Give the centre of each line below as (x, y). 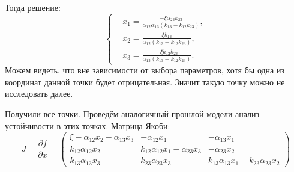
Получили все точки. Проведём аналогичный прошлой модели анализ (132, 114)
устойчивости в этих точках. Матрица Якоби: (88, 125)
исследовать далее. (39, 94)
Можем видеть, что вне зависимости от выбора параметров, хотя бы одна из (145, 70)
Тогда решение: (33, 7)
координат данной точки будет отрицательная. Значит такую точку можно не (145, 81)
